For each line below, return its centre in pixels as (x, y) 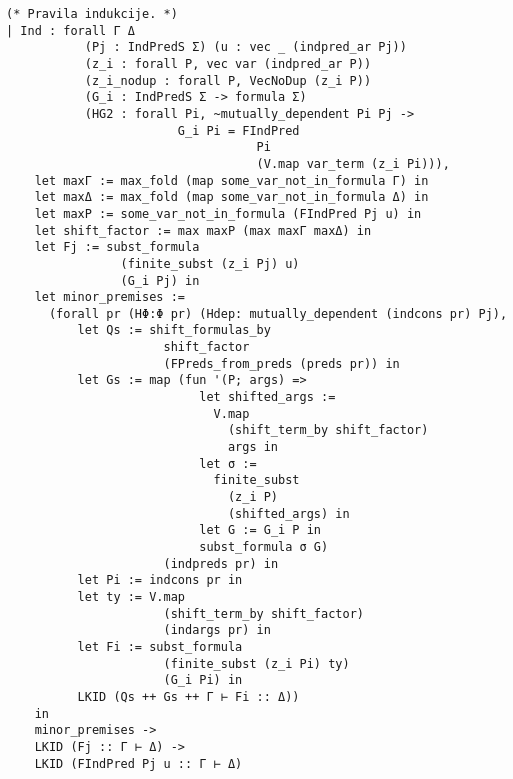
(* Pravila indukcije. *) (92, 14)
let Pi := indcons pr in (160, 580)
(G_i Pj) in (160, 280)
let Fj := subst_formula (117, 247)
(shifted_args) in (288, 513)
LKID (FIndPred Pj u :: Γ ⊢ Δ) (138, 763)
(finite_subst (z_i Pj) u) (210, 263)
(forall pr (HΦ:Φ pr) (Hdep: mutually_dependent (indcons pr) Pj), (278, 313)
